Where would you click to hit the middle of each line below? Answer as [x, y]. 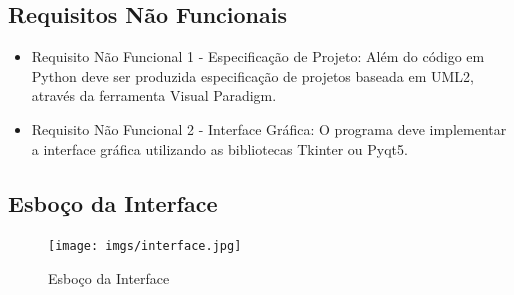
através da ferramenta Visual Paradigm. [154, 95]
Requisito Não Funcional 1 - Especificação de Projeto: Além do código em [258, 56]
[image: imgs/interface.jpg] [145, 246]
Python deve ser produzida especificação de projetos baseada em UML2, [252, 75]
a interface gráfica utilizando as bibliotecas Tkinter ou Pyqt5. [219, 148]
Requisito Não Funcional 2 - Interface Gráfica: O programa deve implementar [269, 128]
